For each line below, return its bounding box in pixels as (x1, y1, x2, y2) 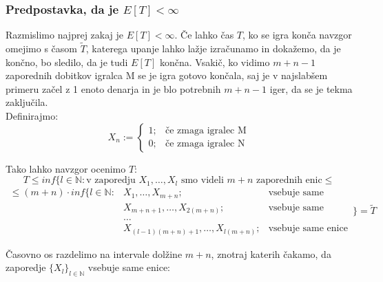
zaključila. (6, 95, 48, 109)
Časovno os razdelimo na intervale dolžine (6, 246, 183, 261)
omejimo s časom (6, 41, 77, 56)
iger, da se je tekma (269, 81, 353, 96)
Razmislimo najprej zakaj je (6, 28, 124, 42)
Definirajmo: (6, 109, 59, 122)
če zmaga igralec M (165, 126, 247, 136)
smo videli (180, 175, 224, 186)
